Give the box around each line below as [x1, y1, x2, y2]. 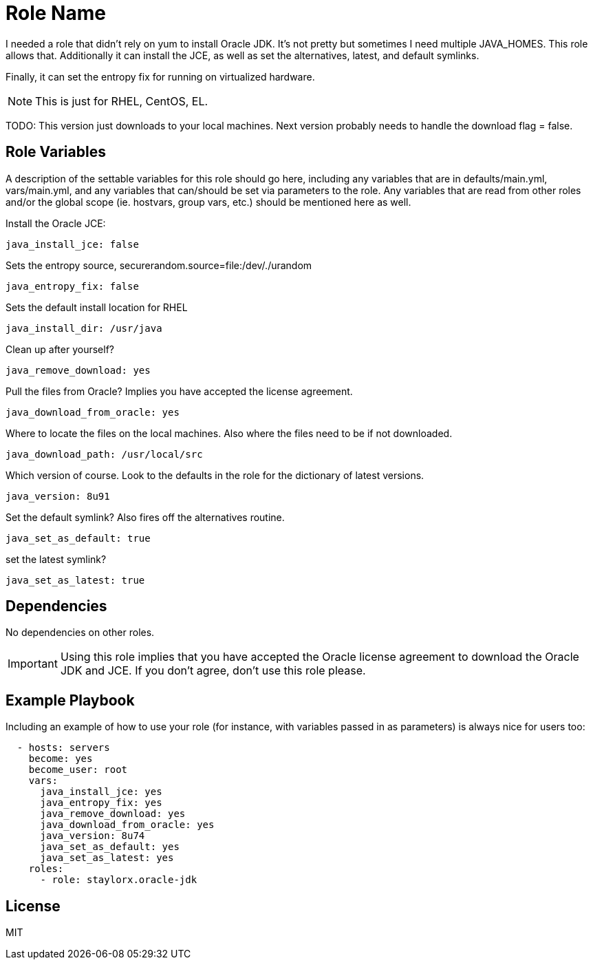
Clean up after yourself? [6, 343, 114, 355]
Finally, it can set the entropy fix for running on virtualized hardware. [6, 70, 315, 83]
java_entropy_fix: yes [40, 797, 162, 809]
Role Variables [6, 143, 106, 161]
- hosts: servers [17, 742, 110, 754]
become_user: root [28, 764, 128, 776]
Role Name [6, 1, 106, 25]
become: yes [28, 753, 93, 765]
